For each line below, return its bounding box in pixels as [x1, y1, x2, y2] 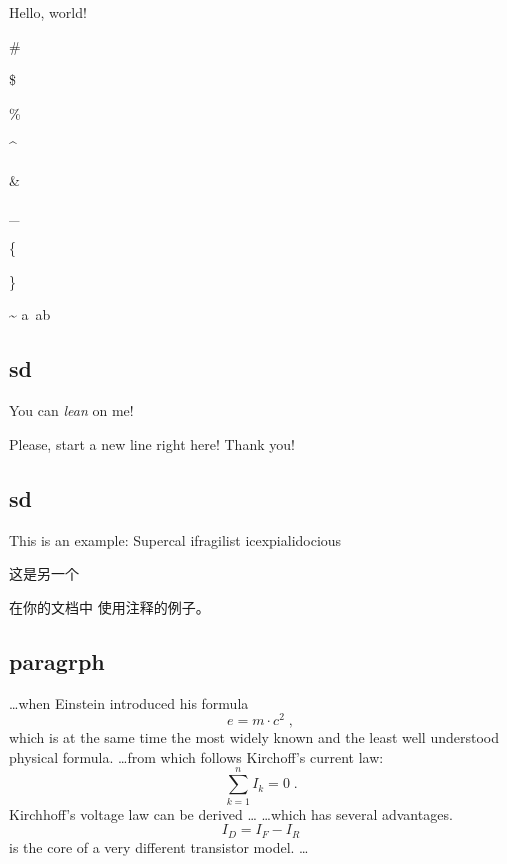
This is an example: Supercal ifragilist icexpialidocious [9, 529, 342, 550]
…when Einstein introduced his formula [9, 692, 249, 713]
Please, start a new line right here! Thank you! [9, 433, 295, 454]
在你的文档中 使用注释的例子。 [9, 596, 210, 617]
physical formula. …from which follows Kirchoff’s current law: [9, 746, 384, 767]
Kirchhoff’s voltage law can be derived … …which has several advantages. [9, 803, 453, 824]
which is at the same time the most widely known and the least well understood [9, 727, 499, 748]
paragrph [9, 645, 105, 676]
